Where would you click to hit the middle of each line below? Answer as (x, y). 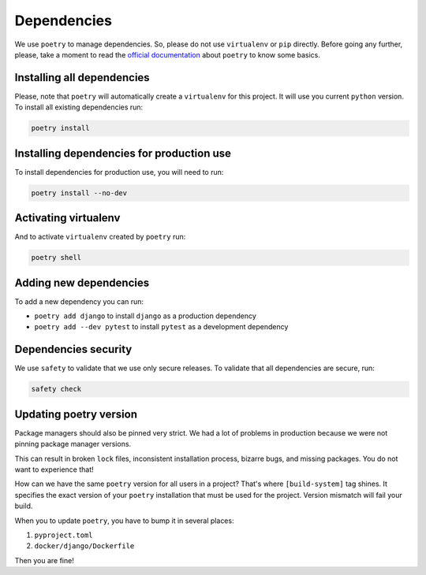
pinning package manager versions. (73, 444)
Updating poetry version (76, 414)
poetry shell (56, 258)
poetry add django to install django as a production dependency (145, 316)
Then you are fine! (44, 560)
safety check (56, 389)
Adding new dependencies (82, 282)
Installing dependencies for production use (123, 153)
